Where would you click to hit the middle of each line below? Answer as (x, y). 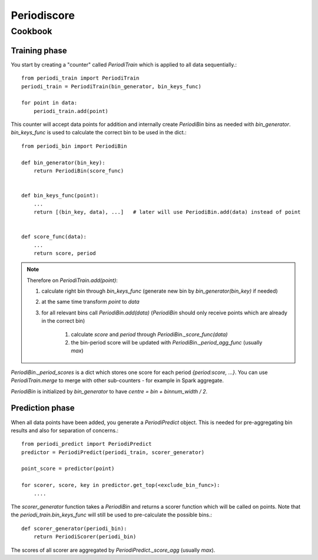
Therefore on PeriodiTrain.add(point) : (72, 280)
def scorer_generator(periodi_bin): (74, 528)
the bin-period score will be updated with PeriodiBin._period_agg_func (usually (167, 343)
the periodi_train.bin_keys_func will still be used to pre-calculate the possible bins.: (111, 515)
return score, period (65, 253)
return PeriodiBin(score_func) (79, 171)
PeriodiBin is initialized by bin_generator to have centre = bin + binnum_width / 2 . (109, 391)
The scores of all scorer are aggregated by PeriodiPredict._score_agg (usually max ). (113, 550)
